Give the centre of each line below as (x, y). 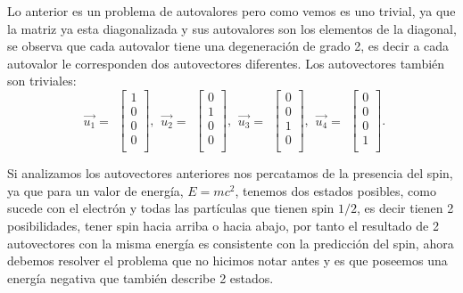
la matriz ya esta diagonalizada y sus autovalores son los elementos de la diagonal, (232, 28)
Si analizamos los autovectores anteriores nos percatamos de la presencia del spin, (230, 173)
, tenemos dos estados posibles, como (335, 190)
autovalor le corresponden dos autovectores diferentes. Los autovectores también (226, 63)
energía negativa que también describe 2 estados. (141, 277)
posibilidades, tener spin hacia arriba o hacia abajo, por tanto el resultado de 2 (223, 225)
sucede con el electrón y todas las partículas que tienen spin (171, 208)
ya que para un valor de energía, (95, 190)
